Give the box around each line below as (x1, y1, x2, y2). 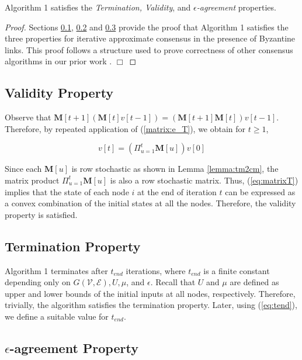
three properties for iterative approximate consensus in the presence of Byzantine (5, 32, 296, 44)
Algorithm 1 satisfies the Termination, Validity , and (5, 1, 191, 13)
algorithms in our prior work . (5, 55, 112, 67)
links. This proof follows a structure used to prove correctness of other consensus (5, 43, 293, 56)
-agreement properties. (196, 1, 276, 13)
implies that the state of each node (5, 185, 129, 198)
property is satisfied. (5, 208, 78, 220)
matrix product (5, 174, 60, 186)
